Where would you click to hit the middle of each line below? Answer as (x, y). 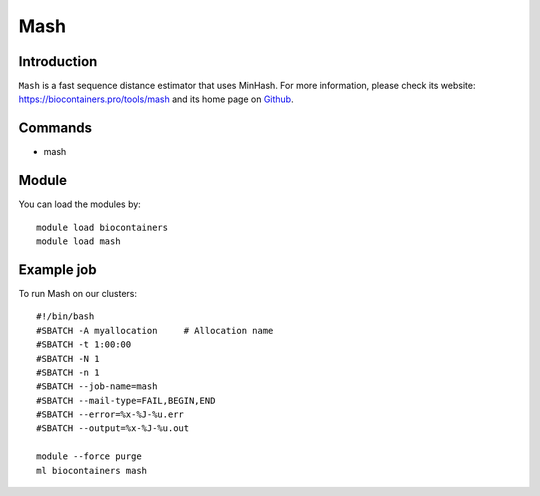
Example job (57, 269)
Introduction (58, 61)
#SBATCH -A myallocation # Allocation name (155, 330)
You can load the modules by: (80, 204)
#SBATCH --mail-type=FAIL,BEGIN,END (126, 400)
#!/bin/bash (65, 316)
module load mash (78, 241)
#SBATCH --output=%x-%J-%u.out (113, 428)
